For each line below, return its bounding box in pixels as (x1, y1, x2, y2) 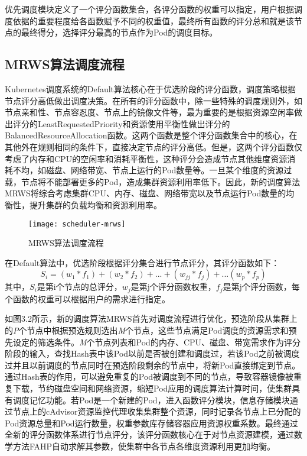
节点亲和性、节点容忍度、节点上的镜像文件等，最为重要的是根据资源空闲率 (5, 106, 294, 118)
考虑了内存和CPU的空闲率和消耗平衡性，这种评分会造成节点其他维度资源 (5, 152, 288, 164)
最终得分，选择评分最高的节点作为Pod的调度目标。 (21, 26, 218, 38)
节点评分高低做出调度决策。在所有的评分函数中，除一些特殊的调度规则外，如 (5, 94, 302, 106)
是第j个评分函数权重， (130, 280, 216, 293)
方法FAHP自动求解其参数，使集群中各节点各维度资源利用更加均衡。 (12, 439, 276, 452)
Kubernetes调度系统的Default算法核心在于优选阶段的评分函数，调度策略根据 (5, 82, 296, 95)
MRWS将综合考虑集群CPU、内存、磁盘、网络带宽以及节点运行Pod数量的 (5, 187, 286, 199)
